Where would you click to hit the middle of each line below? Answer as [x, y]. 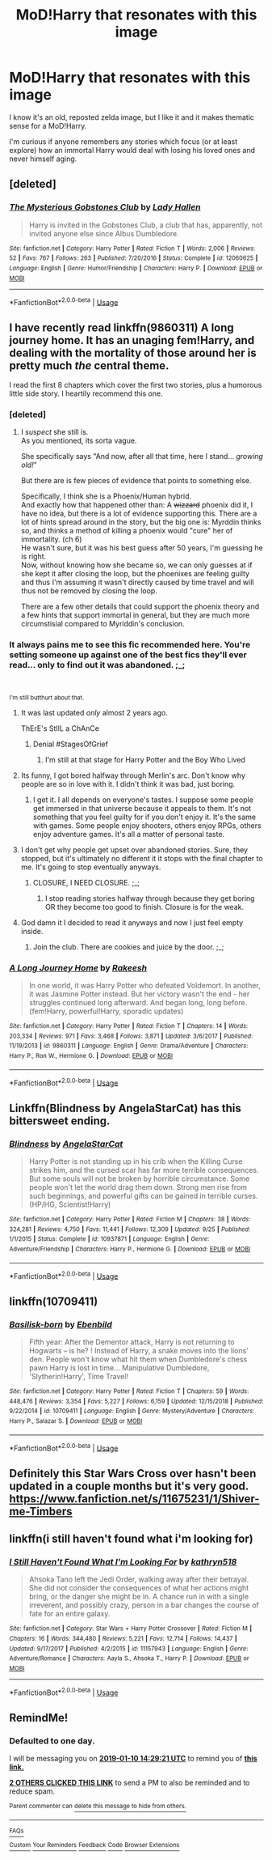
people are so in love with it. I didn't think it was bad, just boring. [128, 783]
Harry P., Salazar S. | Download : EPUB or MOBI [76, 1421]
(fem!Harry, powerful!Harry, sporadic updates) [106, 1011]
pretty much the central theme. [89, 365]
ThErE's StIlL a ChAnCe [60, 728]
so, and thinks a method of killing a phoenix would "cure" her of [127, 531]
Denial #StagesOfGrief [70, 744]
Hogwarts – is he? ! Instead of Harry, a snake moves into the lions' [139, 1350]
